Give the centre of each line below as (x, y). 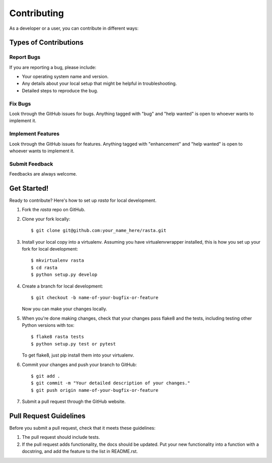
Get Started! (29, 188)
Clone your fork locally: (46, 219)
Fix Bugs (20, 103)
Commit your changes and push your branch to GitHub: (79, 364)
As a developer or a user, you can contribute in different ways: (74, 28)
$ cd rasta (44, 268)
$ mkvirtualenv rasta (57, 261)
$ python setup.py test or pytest (73, 344)
